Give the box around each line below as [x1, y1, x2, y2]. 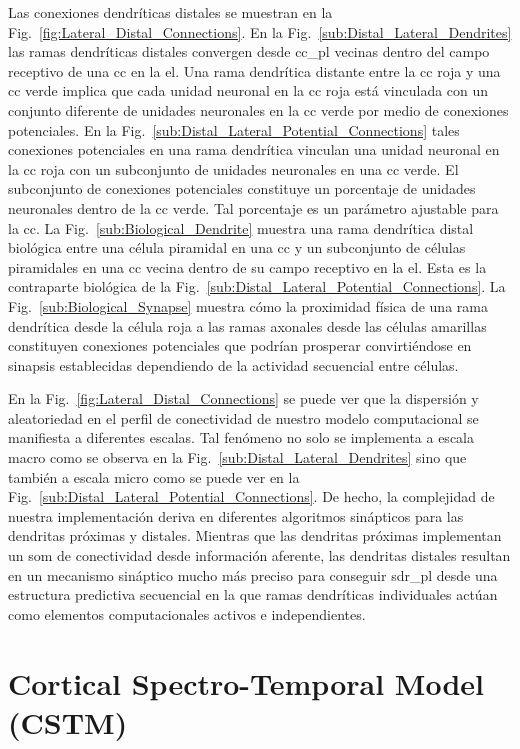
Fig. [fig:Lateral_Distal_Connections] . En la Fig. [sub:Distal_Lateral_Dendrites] [8, 21, 512, 42]
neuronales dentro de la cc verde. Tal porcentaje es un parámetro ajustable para [8, 197, 499, 218]
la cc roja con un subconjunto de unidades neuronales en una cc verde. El [8, 158, 459, 179]
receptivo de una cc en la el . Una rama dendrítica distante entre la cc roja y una [8, 60, 501, 81]
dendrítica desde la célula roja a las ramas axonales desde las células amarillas [8, 315, 487, 336]
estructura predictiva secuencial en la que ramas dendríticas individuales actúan [8, 584, 498, 605]
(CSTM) [8, 701, 128, 742]
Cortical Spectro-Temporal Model [8, 662, 484, 703]
